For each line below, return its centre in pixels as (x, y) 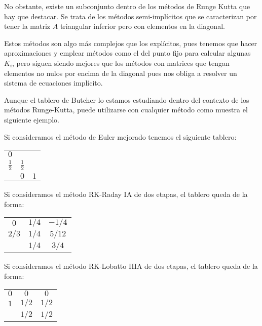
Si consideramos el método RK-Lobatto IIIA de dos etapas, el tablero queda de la (131, 266)
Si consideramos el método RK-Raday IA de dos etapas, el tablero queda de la (126, 194)
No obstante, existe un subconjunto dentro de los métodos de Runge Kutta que (127, 6)
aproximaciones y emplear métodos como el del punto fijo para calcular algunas (127, 53)
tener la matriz (27, 26)
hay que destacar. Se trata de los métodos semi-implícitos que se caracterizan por (130, 16)
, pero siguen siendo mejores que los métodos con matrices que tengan (121, 63)
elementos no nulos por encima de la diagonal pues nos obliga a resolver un (121, 73)
